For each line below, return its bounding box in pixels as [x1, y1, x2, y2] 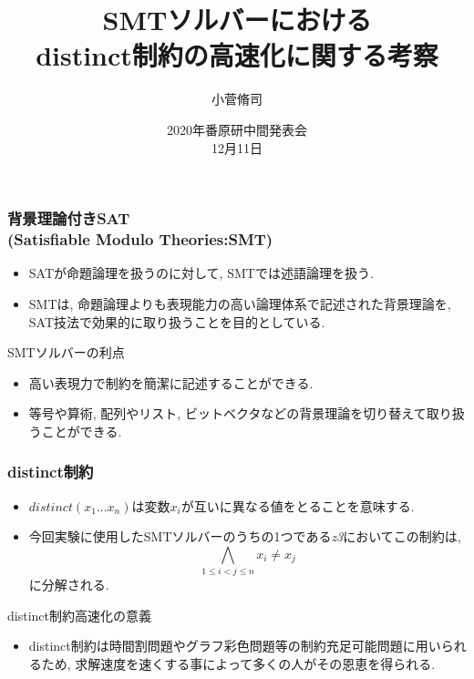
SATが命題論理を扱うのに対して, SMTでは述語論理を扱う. [28, 263, 374, 283]
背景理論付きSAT [7, 207, 130, 230]
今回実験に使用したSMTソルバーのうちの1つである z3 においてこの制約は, [28, 527, 461, 546]
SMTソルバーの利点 [7, 343, 125, 362]
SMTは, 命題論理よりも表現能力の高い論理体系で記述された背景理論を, [28, 293, 451, 313]
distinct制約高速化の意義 [7, 605, 151, 624]
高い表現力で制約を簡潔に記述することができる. [28, 373, 314, 392]
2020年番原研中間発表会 [167, 119, 307, 139]
